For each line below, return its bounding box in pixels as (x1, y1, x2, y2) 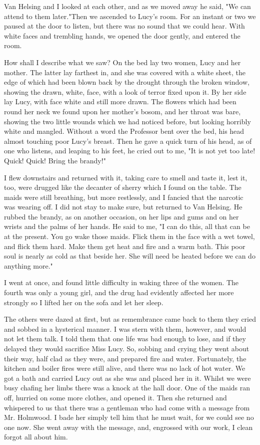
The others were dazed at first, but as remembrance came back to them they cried (4, 314, 256, 324)
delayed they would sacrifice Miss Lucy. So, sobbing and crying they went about (4, 343, 249, 353)
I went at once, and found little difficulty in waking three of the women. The (4, 277, 239, 288)
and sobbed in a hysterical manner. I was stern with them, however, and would (4, 323, 246, 334)
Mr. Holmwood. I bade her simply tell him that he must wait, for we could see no (4, 412, 254, 422)
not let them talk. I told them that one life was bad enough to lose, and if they (4, 333, 246, 344)
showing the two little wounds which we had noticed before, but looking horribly (4, 116, 251, 126)
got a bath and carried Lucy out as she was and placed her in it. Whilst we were (4, 372, 251, 383)
